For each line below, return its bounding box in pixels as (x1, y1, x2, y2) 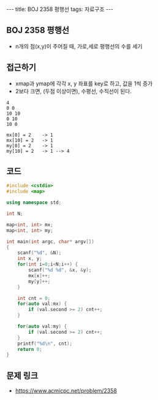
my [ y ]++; (28, 278, 51, 285)
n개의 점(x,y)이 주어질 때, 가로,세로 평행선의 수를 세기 (15, 42, 143, 50)
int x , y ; (17, 256, 43, 262)
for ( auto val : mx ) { (17, 301, 67, 307)
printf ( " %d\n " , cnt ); (17, 340, 72, 347)
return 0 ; (17, 346, 43, 352)
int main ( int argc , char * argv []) (6, 238, 95, 245)
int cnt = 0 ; (17, 295, 51, 301)
